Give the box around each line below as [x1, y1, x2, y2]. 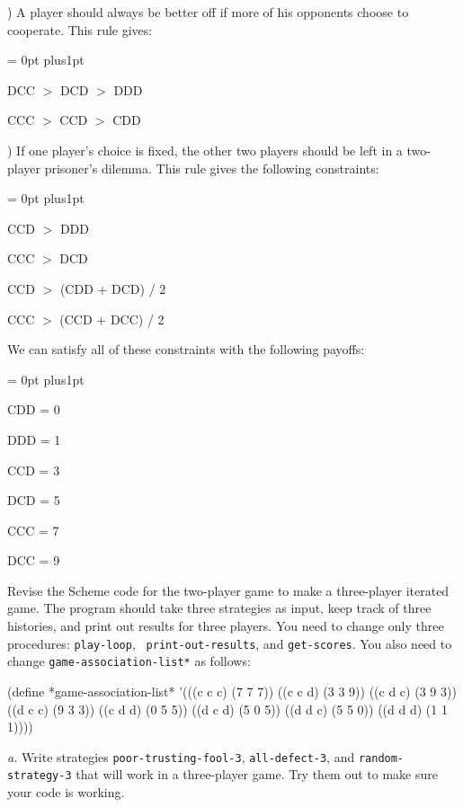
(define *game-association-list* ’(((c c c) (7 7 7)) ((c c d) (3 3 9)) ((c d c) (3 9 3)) [7, 681, 457, 700]
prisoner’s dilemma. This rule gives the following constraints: [44, 158, 379, 177]
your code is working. [7, 783, 125, 802]
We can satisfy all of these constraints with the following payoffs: [7, 340, 365, 359]
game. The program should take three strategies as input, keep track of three [7, 599, 432, 617]
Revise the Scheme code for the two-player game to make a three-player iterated [7, 581, 450, 599]
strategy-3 [7, 769, 72, 783]
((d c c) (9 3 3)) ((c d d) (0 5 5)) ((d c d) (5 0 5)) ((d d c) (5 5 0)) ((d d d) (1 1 [7, 699, 448, 718]
